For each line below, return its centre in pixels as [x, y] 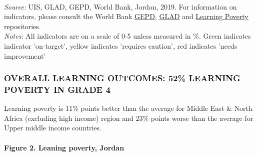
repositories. [22, 26]
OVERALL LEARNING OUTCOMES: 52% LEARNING [122, 78]
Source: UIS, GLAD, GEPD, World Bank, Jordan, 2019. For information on [120, 6]
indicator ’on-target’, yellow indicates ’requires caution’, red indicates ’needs [121, 45]
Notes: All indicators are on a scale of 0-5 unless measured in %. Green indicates [127, 36]
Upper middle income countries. [53, 128]
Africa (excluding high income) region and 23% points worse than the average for [129, 118]
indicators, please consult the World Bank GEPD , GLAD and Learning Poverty [126, 16]
